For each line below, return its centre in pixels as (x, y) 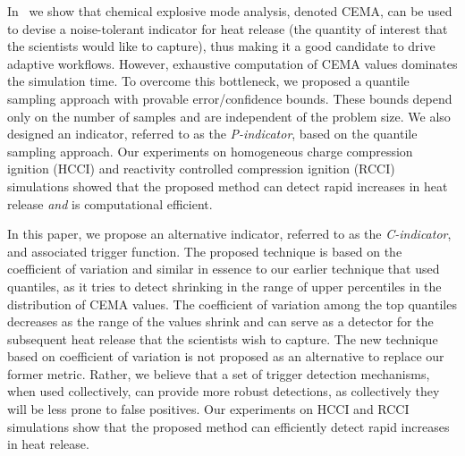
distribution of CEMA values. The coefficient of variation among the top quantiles (232, 304)
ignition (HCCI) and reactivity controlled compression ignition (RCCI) (201, 169)
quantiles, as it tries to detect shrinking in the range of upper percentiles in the (224, 286)
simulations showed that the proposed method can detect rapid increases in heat (228, 186)
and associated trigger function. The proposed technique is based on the (205, 251)
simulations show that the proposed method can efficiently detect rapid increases (228, 426)
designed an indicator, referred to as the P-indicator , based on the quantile (212, 134)
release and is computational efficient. (110, 203)
